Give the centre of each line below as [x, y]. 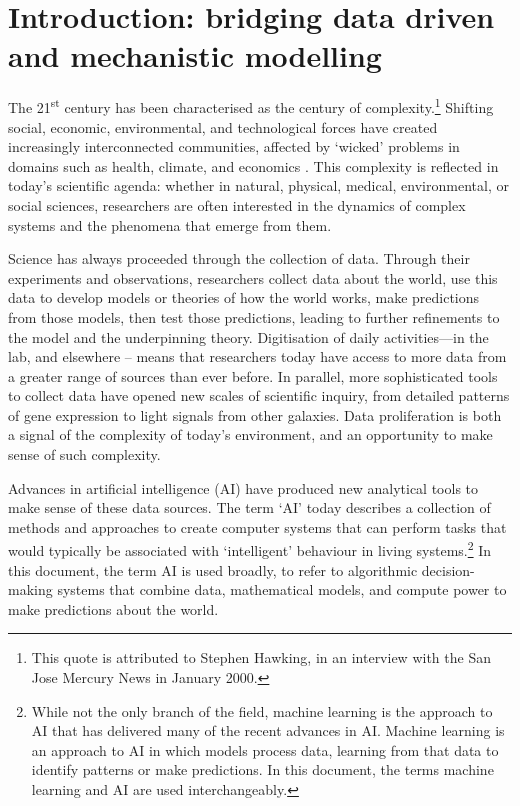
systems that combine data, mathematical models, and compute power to [282, 589]
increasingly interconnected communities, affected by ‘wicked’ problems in [234, 146]
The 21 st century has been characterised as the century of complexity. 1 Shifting [251, 105]
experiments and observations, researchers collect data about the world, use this [253, 277]
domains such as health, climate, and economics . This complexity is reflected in [253, 165]
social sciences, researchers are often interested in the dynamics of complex [237, 204]
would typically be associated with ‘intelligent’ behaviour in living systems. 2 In [250, 549]
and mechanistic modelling [195, 55]
